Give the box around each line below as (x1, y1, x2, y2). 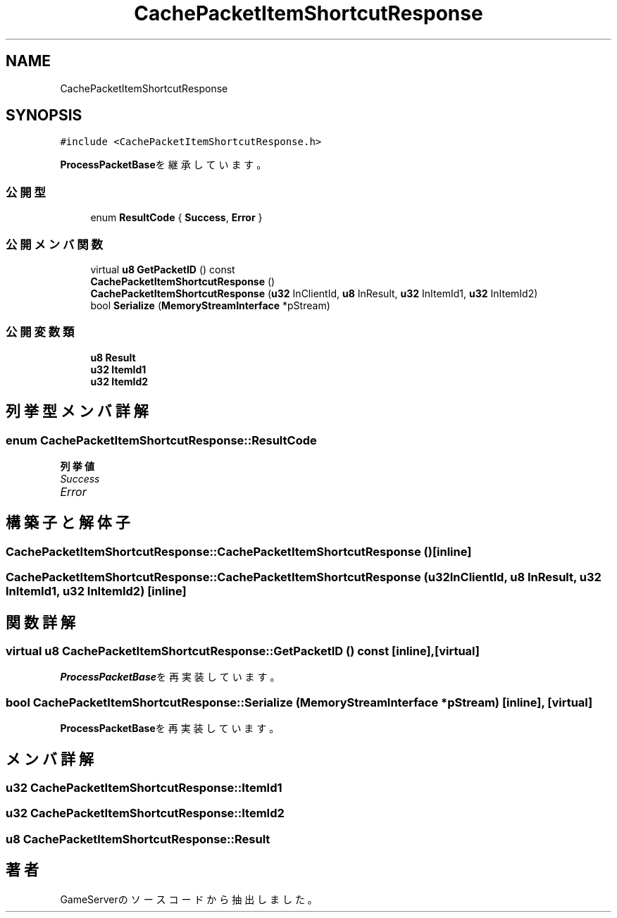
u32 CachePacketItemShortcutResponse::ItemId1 (6, 780, 282, 795)
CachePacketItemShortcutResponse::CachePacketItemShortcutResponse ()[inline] (6, 544, 472, 559)
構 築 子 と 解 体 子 (6, 514, 130, 532)
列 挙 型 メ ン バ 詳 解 (6, 402, 149, 421)
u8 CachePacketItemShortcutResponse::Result (6, 831, 270, 846)
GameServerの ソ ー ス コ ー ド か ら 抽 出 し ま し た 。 (60, 893, 318, 905)
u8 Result (90, 351, 136, 364)
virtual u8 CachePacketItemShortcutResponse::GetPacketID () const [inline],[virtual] (6, 643, 480, 658)
